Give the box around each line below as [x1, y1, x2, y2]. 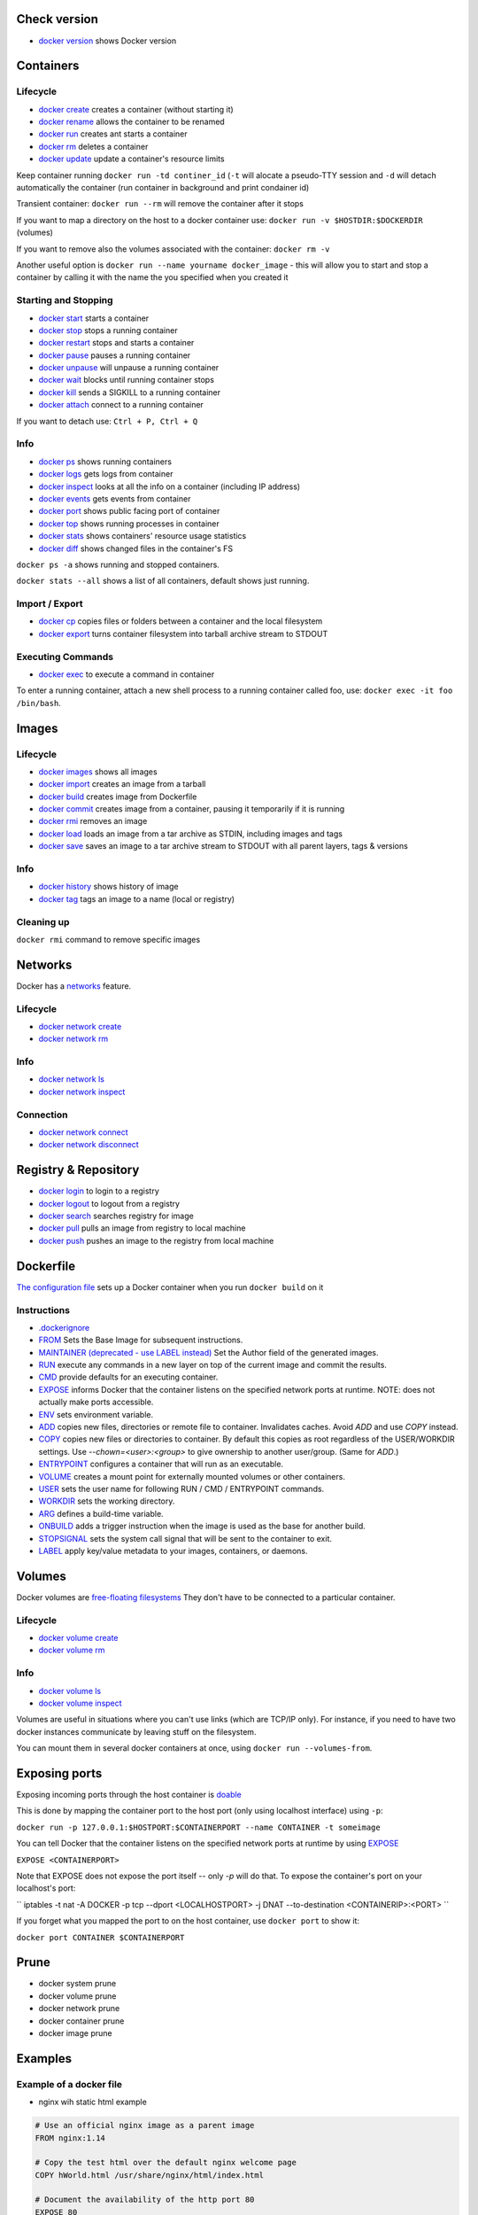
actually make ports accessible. [38, 1396, 154, 1408]
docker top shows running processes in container [38, 518, 220, 529]
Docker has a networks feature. [16, 980, 132, 991]
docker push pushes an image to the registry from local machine [38, 1235, 274, 1246]
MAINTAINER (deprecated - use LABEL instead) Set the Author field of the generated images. [38, 1347, 380, 1357]
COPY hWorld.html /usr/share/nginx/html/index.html [35, 2170, 265, 2180]
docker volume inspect [38, 1698, 123, 1708]
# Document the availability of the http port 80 [35, 2195, 255, 2205]
